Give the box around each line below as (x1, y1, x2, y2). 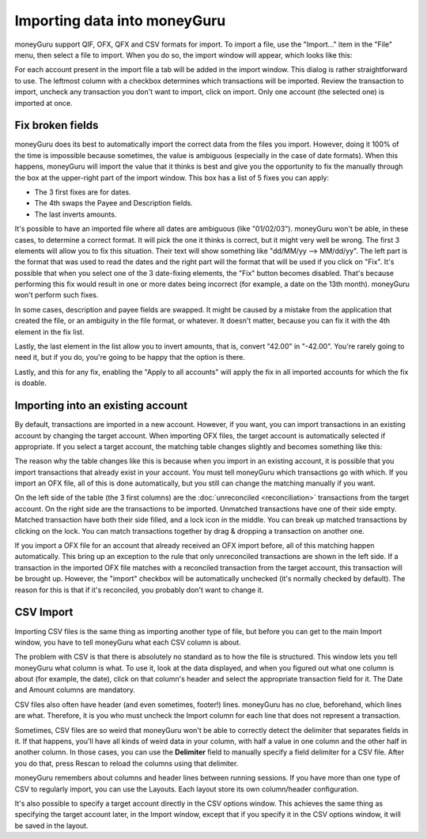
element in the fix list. (14, 327, 85, 336)
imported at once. (14, 98, 73, 108)
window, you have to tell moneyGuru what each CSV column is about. (14, 637, 241, 647)
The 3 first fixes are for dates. (34, 187, 131, 197)
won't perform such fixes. (14, 290, 99, 300)
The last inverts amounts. (34, 210, 117, 219)
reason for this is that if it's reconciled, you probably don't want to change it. (14, 585, 264, 595)
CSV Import (14, 606, 74, 619)
